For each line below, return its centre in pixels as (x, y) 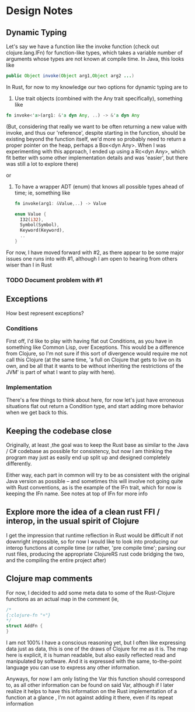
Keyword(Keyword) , (42, 230)
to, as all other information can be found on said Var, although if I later (90, 685)
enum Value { (30, 214)
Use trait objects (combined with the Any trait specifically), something (98, 98)
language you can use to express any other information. (73, 667)
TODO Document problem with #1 (54, 280)
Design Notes (39, 11)
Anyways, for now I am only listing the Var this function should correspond (96, 679)
